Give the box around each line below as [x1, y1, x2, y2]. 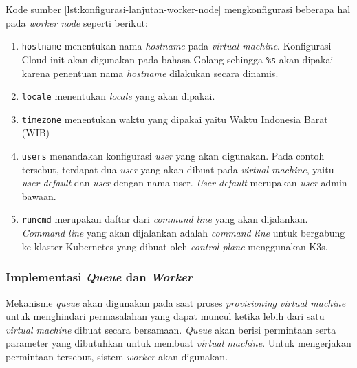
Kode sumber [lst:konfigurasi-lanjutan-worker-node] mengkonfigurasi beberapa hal [6, 2, 351, 16]
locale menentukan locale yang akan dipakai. [21, 89, 215, 103]
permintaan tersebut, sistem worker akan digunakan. [6, 349, 228, 363]
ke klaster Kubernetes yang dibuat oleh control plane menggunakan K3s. [21, 239, 328, 253]
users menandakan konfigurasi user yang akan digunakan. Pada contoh [21, 149, 325, 162]
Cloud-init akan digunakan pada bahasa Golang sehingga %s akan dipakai [21, 52, 334, 66]
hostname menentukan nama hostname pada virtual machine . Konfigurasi [21, 39, 332, 53]
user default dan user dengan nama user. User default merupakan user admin [21, 175, 347, 190]
